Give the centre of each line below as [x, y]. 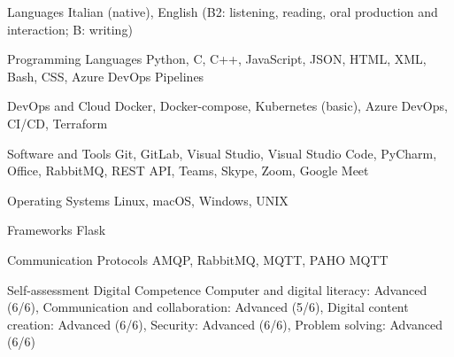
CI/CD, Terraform [58, 123]
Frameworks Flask [57, 230]
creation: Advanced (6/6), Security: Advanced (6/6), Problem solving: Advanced [225, 324]
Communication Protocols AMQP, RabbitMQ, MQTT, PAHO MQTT [198, 259]
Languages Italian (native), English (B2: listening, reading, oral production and [223, 12]
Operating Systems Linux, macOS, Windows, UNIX [148, 200]
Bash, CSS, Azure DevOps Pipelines [106, 76]
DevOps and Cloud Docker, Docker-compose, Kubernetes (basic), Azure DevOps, [227, 106]
